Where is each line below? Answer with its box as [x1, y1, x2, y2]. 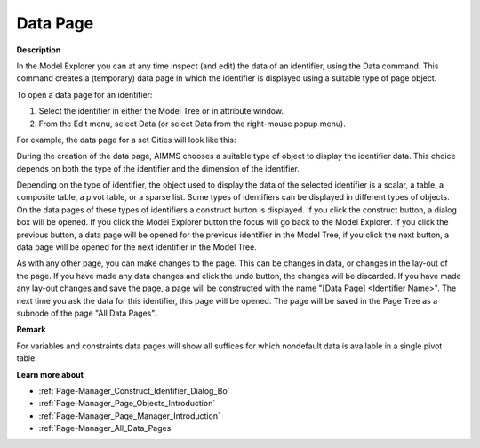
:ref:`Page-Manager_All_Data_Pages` [38, 423, 174, 434]
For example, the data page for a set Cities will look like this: [16, 134, 236, 145]
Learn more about [16, 369, 84, 380]
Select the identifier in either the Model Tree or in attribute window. [38, 106, 284, 116]
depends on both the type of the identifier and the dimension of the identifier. [16, 163, 300, 173]
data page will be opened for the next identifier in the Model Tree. [16, 242, 257, 252]
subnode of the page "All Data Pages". [16, 308, 157, 318]
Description [16, 44, 61, 55]
